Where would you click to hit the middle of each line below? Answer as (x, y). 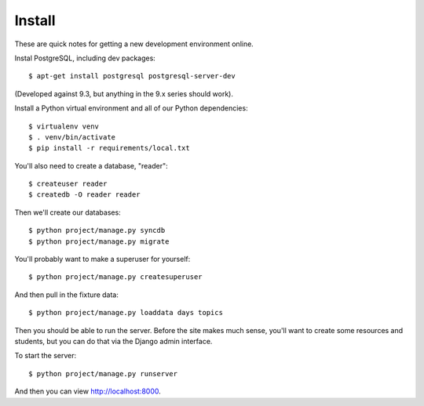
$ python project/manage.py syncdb (97, 230)
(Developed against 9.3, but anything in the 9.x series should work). (124, 93)
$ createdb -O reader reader (84, 195)
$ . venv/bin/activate (72, 137)
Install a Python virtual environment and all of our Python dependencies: (131, 108)
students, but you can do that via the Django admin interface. (113, 341)
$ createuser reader (68, 184)
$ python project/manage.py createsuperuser (116, 277)
